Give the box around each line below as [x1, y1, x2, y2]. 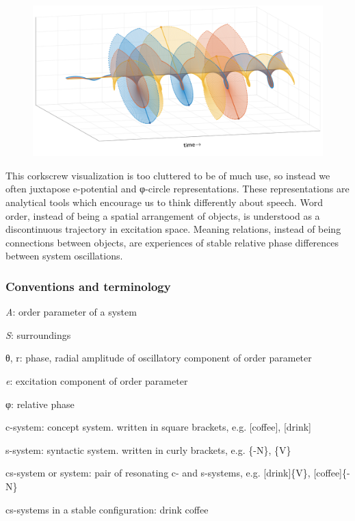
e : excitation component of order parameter [5, 374, 188, 388]
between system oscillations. [5, 249, 123, 263]
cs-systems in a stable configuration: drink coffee [5, 502, 209, 516]
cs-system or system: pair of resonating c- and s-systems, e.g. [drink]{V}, [5, 466, 311, 480]
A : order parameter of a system [5, 305, 137, 319]
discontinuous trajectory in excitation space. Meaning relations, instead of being [5, 222, 341, 236]
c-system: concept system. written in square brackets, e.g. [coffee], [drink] [5, 420, 312, 434]
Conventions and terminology [5, 277, 171, 294]
